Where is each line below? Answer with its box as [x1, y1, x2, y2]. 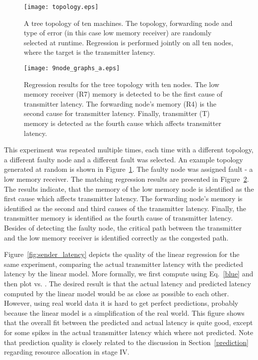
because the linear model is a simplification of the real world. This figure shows [4, 307, 245, 318]
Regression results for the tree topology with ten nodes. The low [24, 79, 219, 89]
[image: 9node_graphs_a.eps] [24, 65, 120, 72]
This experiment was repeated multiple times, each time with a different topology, [4, 144, 254, 155]
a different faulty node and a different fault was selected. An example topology [4, 154, 243, 164]
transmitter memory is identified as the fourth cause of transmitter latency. [4, 213, 233, 223]
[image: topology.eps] [24, 3, 99, 10]
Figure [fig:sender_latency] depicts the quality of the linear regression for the [4, 249, 240, 259]
